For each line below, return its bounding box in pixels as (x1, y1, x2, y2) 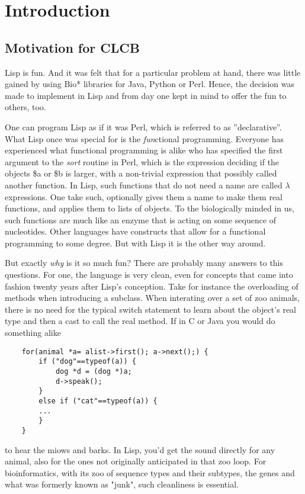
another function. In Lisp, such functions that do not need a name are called (5, 178, 282, 191)
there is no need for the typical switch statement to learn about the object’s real (5, 303, 296, 315)
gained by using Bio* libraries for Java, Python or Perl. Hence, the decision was (5, 78, 294, 90)
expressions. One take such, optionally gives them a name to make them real (5, 190, 283, 203)
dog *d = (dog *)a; (55, 367, 132, 376)
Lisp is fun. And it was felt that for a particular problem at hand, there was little (5, 66, 301, 78)
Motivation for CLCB (5, 38, 140, 56)
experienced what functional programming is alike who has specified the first (5, 144, 283, 156)
